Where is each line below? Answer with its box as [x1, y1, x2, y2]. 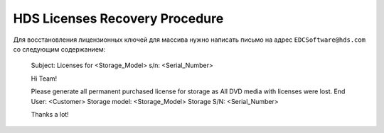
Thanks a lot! [31, 110, 69, 118]
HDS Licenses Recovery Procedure [13, 11, 224, 26]
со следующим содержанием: [13, 45, 106, 53]
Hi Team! [31, 74, 58, 83]
